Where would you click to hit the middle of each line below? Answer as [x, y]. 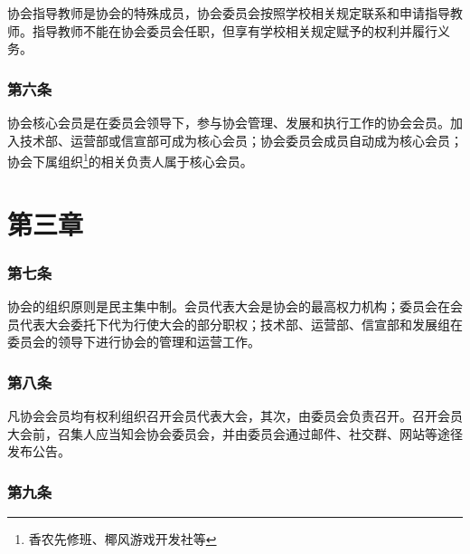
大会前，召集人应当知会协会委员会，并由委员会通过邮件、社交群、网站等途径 [235, 433]
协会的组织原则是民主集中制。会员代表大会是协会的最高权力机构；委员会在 [229, 306]
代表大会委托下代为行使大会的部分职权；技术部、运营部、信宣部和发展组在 [241, 324]
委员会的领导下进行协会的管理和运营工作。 [134, 342]
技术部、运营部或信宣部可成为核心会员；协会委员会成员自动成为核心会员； [241, 140]
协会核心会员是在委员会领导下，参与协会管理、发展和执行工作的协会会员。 [229, 122]
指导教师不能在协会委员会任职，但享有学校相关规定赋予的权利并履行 [235, 30]
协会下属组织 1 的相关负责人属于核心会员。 [130, 160]
